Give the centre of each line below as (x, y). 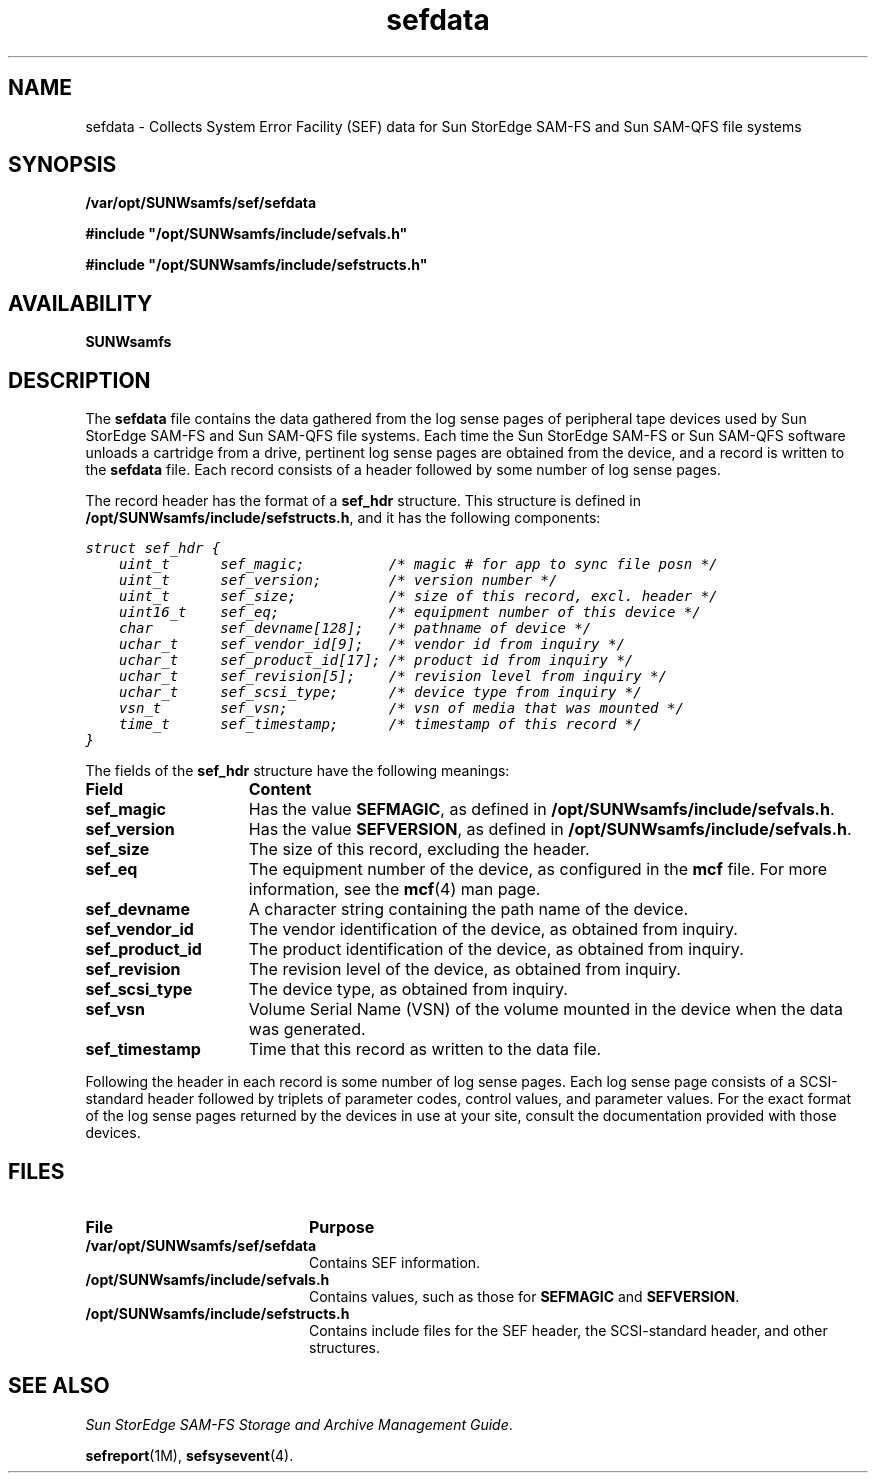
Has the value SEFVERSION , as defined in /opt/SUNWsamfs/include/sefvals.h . (550, 829)
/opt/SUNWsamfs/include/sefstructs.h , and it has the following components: (343, 518)
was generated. (307, 1029)
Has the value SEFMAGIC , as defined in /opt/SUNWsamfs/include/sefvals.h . (541, 809)
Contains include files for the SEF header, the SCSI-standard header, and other (568, 1330)
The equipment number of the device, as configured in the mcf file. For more (538, 869)
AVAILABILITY (80, 303)
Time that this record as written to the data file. (425, 1049)
